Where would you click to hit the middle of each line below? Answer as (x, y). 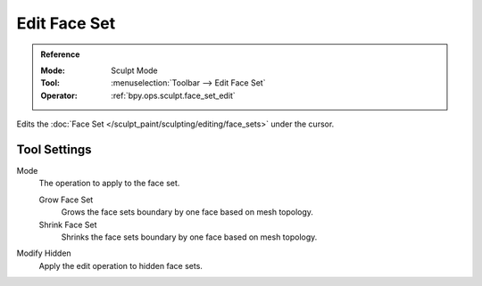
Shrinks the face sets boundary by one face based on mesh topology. (189, 237)
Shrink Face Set (68, 225)
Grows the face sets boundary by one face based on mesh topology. (187, 212)
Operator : (59, 95)
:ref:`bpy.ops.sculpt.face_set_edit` (173, 95)
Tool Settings (54, 149)
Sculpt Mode (134, 70)
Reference (60, 54)
